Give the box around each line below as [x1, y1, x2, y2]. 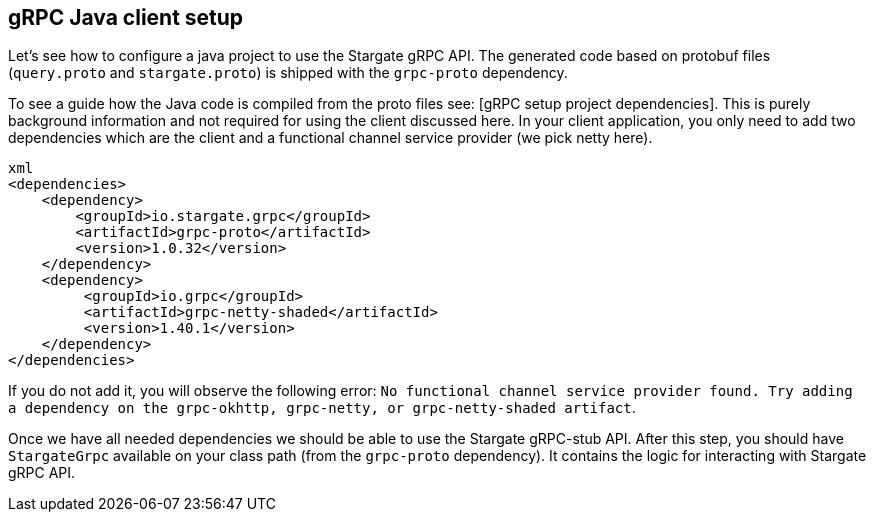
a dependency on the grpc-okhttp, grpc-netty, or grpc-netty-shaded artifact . [8, 399, 636, 417]
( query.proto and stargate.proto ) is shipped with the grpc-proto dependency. [8, 64, 568, 82]
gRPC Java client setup [8, 5, 244, 30]
